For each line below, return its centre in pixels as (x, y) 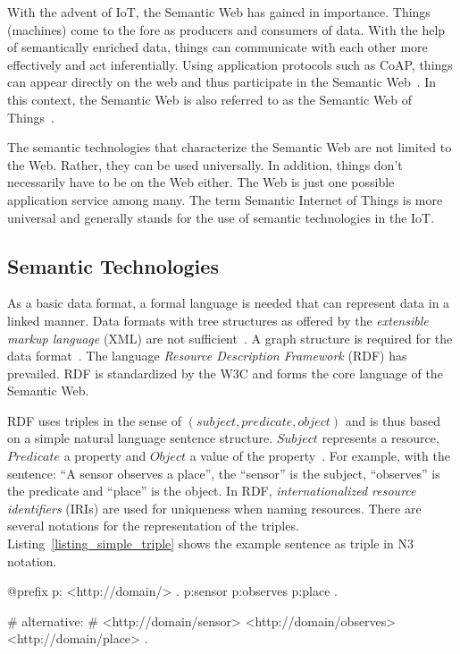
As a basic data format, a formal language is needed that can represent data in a (229, 303)
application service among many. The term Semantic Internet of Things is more (225, 199)
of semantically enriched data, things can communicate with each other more (217, 47)
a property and (105, 456)
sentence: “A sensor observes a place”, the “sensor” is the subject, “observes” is (224, 473)
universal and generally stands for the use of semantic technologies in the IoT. (221, 217)
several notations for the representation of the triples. (153, 526)
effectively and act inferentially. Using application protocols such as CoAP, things (230, 64)
